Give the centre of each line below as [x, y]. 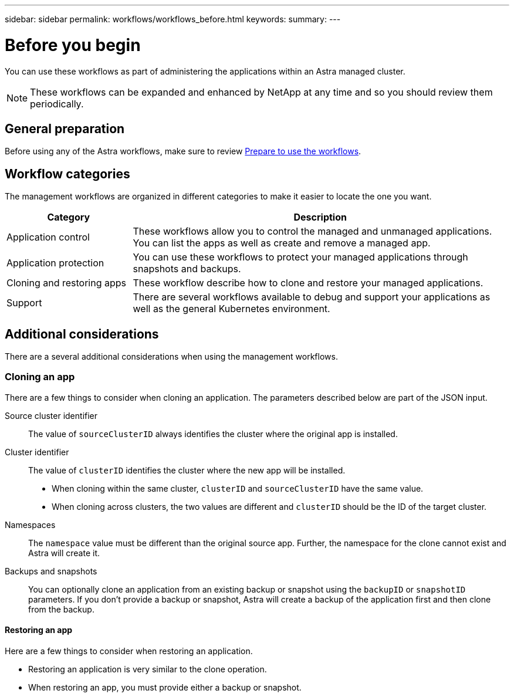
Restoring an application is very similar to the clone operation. [148, 669]
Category [69, 217]
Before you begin [73, 45]
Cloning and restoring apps [67, 283]
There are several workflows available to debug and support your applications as [312, 297]
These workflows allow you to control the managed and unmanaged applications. [312, 231]
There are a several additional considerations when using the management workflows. [171, 357]
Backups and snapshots [51, 571]
